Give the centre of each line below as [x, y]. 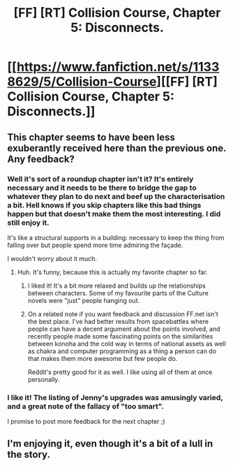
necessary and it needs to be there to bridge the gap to [102, 188]
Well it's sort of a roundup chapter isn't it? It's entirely [100, 179]
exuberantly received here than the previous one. [117, 148]
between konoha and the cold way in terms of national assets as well [127, 343]
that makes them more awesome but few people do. [103, 358]
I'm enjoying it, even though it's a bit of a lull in [110, 444]
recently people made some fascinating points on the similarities [120, 336]
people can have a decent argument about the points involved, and [124, 329]
